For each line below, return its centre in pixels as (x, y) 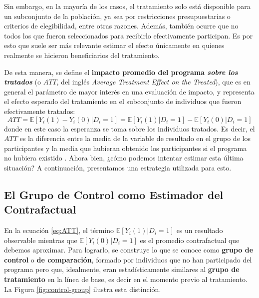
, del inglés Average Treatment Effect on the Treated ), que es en (153, 82)
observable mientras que (41, 240)
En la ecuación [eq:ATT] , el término (59, 230)
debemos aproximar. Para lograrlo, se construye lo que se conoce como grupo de (129, 250)
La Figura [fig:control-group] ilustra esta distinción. (83, 289)
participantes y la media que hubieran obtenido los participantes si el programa (126, 148)
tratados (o (23, 82)
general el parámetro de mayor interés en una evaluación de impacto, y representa (129, 91)
